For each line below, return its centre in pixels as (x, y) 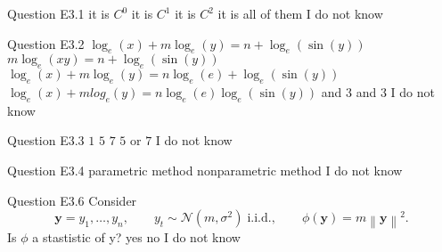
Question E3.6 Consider (72, 200)
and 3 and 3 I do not (378, 91)
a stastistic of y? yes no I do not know (136, 236)
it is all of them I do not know (300, 13)
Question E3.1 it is (58, 13)
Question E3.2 (46, 43)
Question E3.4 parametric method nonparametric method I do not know (205, 170)
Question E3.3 (46, 140)
